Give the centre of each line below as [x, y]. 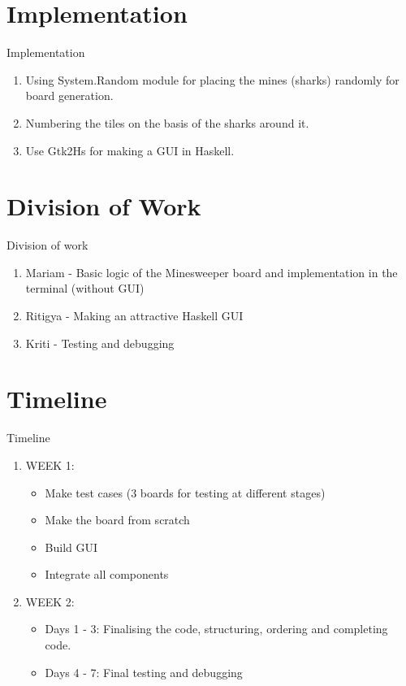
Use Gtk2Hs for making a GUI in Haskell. [130, 150]
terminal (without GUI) [85, 288]
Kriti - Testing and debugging [100, 343]
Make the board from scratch [117, 520]
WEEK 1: [50, 465]
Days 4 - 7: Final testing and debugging [144, 672]
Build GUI [71, 547]
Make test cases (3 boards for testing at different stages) [185, 492]
